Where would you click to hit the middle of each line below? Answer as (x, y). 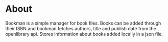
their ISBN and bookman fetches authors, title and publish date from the (81, 28)
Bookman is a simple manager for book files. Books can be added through (83, 23)
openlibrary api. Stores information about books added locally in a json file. (84, 34)
